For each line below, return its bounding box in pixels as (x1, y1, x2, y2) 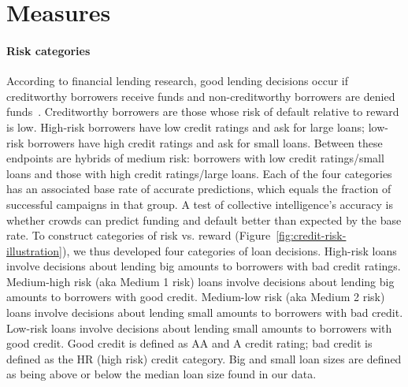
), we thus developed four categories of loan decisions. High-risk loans (61, 242, 397, 259)
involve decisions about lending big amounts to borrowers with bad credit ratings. (6, 258, 401, 274)
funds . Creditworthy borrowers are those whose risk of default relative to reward (6, 103, 399, 120)
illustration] (6, 242, 62, 259)
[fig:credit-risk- (276, 227, 347, 244)
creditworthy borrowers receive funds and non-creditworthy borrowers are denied (6, 87, 395, 104)
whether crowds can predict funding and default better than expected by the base (6, 211, 402, 228)
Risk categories (6, 42, 91, 58)
